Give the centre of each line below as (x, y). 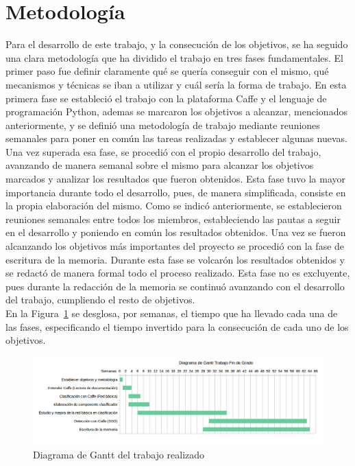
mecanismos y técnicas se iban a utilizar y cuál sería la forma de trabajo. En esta (176, 84)
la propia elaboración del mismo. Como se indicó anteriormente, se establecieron (174, 206)
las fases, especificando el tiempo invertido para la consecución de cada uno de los (177, 326)
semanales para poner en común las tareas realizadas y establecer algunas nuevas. (176, 138)
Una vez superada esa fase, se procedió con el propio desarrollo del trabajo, (163, 151)
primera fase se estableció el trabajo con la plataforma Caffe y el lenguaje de (166, 98)
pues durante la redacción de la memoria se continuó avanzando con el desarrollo (175, 286)
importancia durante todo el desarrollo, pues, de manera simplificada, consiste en (176, 192)
